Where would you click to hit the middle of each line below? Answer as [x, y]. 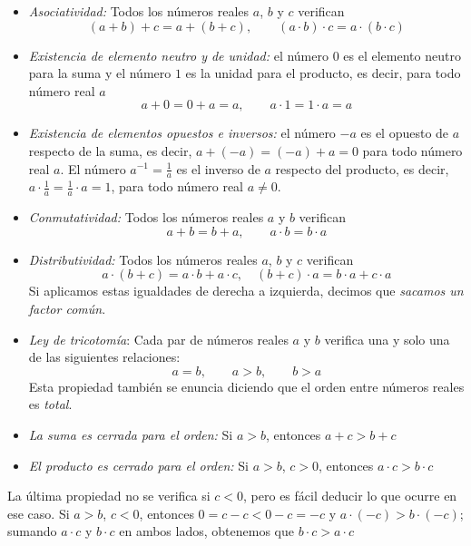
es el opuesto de [405, 133]
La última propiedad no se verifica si [109, 496]
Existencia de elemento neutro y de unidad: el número [178, 55]
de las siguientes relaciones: [104, 357]
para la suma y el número [100, 73]
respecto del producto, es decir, [362, 168]
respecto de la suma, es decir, [110, 150]
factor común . [67, 308]
